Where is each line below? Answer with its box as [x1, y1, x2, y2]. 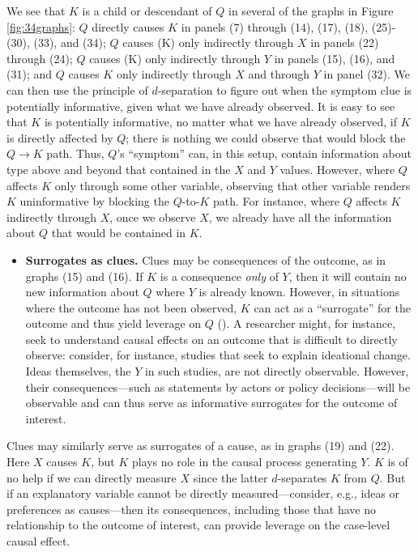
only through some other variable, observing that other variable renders [54, 176, 411, 193]
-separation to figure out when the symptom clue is [157, 81, 412, 98]
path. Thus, [46, 145, 104, 162]
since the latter [193, 469, 268, 486]
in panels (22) [310, 34, 379, 51]
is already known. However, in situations [198, 283, 400, 300]
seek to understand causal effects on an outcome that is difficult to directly [25, 330, 398, 347]
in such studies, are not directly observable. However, [144, 363, 409, 380]
